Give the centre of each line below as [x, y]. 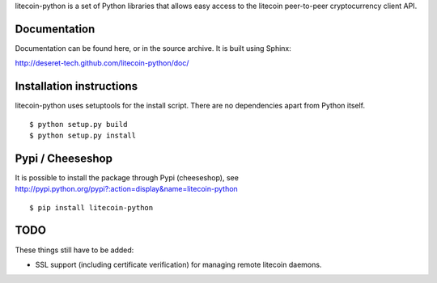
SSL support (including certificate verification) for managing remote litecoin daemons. [178, 264]
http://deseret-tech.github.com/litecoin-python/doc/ [102, 63]
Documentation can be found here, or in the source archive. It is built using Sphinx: [153, 48]
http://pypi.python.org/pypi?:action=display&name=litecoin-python [126, 189]
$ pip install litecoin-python [91, 207]
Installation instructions [76, 86]
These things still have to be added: [74, 250]
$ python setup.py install [83, 135]
